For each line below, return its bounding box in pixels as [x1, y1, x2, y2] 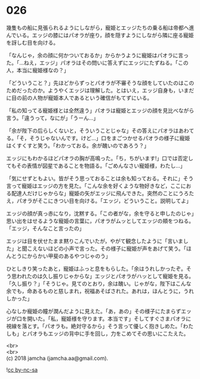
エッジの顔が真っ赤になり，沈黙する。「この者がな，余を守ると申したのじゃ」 [6, 209, 195, 217]
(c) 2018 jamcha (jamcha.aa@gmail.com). [6, 355, 109, 362]
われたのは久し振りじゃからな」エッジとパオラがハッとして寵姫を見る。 [16, 272, 194, 279]
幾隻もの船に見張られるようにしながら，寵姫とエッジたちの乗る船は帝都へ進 [6, 24, 195, 31]
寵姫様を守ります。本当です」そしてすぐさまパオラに [60, 315, 192, 322]
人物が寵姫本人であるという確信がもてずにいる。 [32, 94, 153, 101]
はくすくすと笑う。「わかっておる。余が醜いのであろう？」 [6, 141, 149, 149]
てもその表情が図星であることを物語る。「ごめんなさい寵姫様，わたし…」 [6, 162, 186, 169]
